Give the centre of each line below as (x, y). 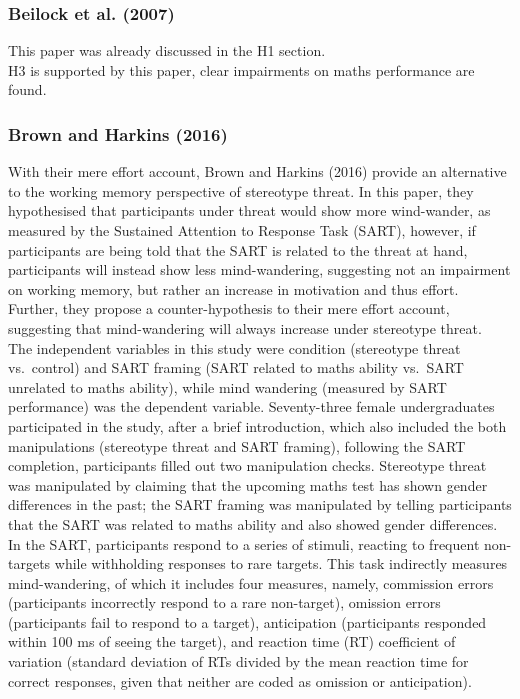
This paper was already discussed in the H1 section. (167, 50)
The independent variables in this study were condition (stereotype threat (234, 347)
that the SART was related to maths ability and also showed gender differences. (253, 523)
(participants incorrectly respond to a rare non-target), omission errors (224, 602)
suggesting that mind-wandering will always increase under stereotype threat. (245, 327)
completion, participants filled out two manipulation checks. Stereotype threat (247, 465)
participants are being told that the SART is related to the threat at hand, (238, 249)
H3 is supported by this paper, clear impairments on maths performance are (241, 69)
